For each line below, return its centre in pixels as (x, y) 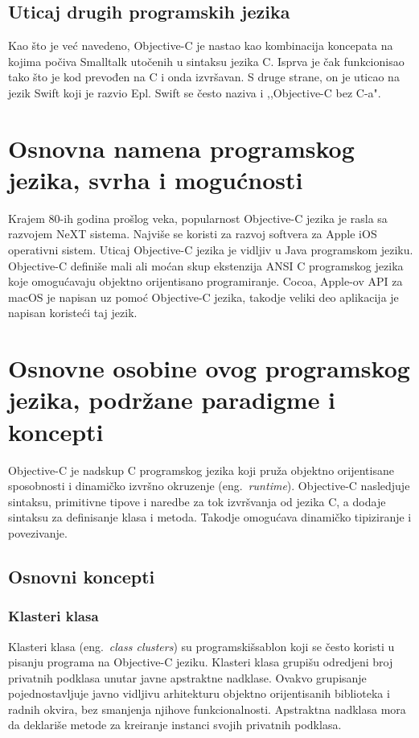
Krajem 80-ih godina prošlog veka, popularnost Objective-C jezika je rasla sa (198, 218)
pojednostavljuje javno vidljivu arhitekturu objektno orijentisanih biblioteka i (199, 693)
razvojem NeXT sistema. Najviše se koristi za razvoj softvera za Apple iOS (193, 234)
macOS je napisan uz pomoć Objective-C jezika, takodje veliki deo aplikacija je (203, 297)
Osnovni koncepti (82, 576)
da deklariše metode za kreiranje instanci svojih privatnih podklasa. (175, 725)
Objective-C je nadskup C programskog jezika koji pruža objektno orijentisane (201, 470)
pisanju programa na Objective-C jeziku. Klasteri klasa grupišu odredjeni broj (201, 662)
